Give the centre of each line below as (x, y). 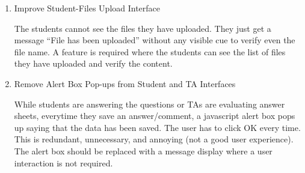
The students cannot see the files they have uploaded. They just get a (143, 28)
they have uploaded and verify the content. (93, 63)
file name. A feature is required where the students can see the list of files (150, 51)
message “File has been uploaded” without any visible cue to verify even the (155, 40)
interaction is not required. (63, 162)
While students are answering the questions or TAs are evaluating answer (149, 104)
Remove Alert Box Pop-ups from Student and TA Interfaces (125, 83)
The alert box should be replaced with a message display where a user (143, 150)
